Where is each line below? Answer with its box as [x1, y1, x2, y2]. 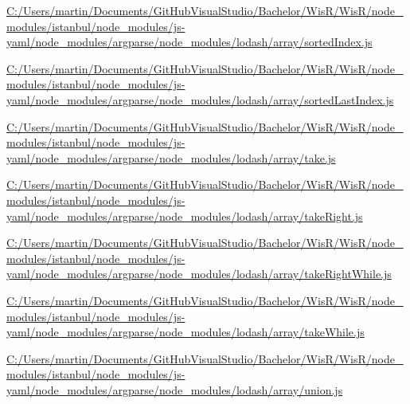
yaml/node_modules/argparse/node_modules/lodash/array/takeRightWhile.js [6, 265, 392, 282]
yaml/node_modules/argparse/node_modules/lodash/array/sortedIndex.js [6, 33, 373, 50]
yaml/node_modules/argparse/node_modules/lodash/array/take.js [6, 149, 336, 166]
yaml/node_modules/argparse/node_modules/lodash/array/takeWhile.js [6, 324, 365, 340]
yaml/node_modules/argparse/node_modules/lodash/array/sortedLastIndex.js [6, 91, 394, 108]
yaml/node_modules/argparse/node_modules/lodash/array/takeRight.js [6, 207, 363, 224]
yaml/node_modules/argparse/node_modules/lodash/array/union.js [6, 381, 343, 398]
